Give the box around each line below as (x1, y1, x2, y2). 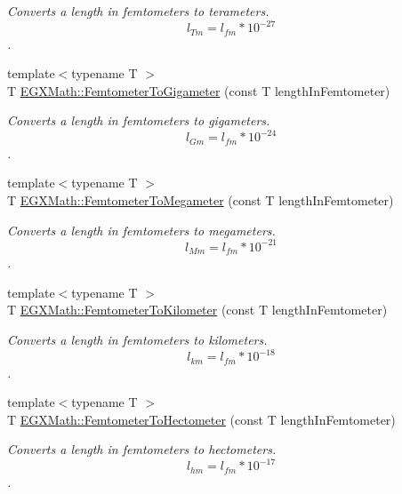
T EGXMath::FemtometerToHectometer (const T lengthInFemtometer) (7, 410, 396, 428)
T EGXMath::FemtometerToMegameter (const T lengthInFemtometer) (7, 191, 394, 210)
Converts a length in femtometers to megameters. (7, 220, 276, 239)
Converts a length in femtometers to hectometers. (7, 440, 277, 458)
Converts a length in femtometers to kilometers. (7, 330, 268, 348)
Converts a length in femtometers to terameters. (7, 2, 269, 20)
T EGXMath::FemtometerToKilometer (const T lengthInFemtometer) (7, 300, 388, 319)
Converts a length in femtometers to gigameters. (7, 111, 270, 130)
